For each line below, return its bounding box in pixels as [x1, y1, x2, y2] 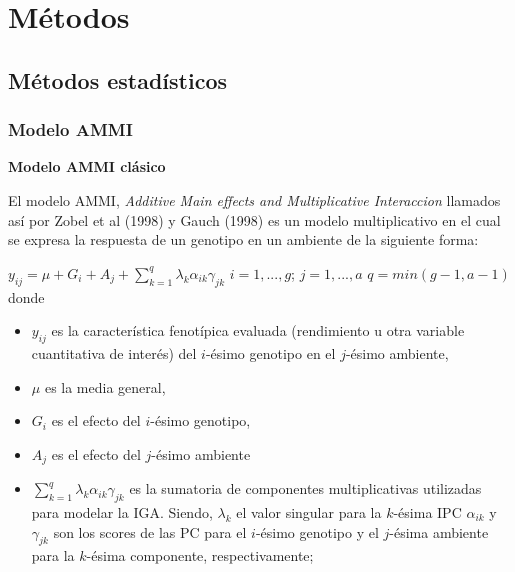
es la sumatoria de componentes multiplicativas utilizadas [129, 478, 482, 499]
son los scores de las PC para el [53, 521, 247, 542]
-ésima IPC [393, 501, 462, 522]
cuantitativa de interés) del [31, 342, 197, 363]
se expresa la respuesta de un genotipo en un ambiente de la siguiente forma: [8, 229, 479, 250]
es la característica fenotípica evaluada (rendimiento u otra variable [51, 320, 465, 341]
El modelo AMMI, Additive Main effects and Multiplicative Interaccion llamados [8, 189, 501, 210]
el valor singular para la [236, 501, 382, 522]
